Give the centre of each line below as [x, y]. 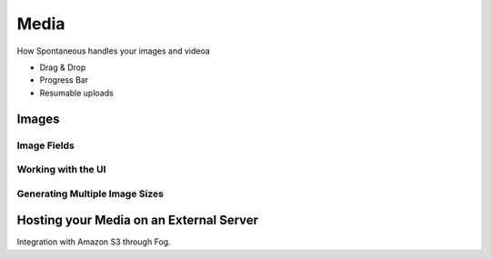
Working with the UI [61, 170]
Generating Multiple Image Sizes [90, 194]
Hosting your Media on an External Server [138, 220]
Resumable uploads [76, 93]
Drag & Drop [63, 67]
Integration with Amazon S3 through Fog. [94, 242]
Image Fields [45, 145]
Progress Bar [64, 80]
